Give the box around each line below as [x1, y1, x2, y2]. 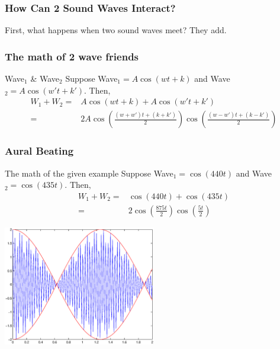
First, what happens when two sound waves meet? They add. [5, 24, 227, 36]
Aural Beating [5, 143, 74, 158]
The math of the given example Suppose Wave [5, 167, 173, 179]
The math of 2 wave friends [5, 49, 139, 63]
